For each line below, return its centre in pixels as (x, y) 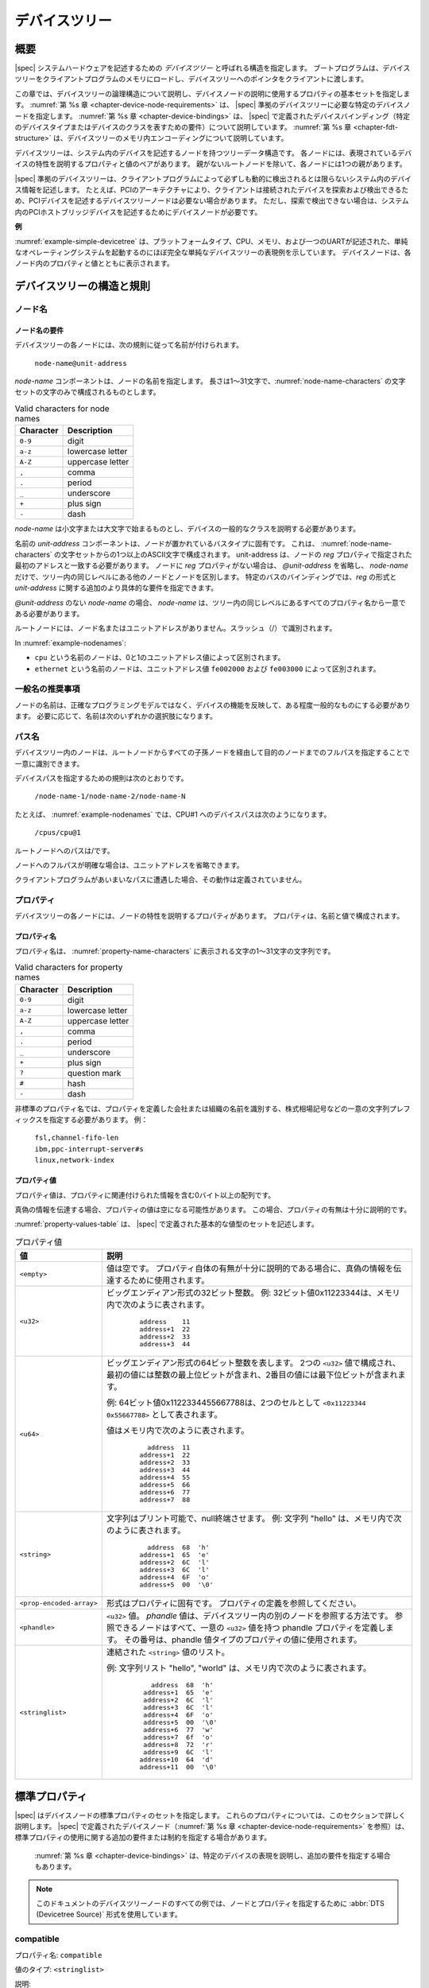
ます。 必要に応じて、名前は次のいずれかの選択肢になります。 (116, 716)
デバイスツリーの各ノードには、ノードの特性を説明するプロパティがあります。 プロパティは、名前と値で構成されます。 (209, 916)
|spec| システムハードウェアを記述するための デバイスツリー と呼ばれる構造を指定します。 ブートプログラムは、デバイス (213, 68)
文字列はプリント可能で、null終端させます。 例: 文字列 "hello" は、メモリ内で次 (254, 1519)
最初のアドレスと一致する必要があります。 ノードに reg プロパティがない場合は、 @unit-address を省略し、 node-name (211, 565)
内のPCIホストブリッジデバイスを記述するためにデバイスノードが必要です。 (138, 212)
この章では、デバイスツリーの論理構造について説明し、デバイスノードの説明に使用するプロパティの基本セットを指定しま (213, 93)
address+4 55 (165, 1478)
